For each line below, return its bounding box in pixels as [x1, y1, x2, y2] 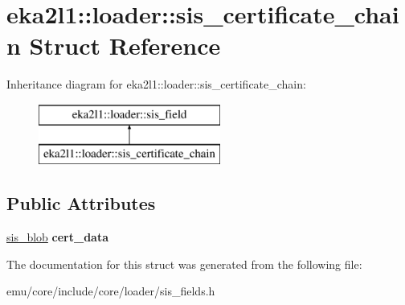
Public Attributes [6, 191, 156, 216]
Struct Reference [29, 29, 221, 62]
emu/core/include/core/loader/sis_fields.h [6, 282, 215, 299]
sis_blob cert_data [6, 229, 109, 245]
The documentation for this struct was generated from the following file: [6, 255, 362, 272]
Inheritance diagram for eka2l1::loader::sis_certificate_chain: [6, 76, 306, 93]
